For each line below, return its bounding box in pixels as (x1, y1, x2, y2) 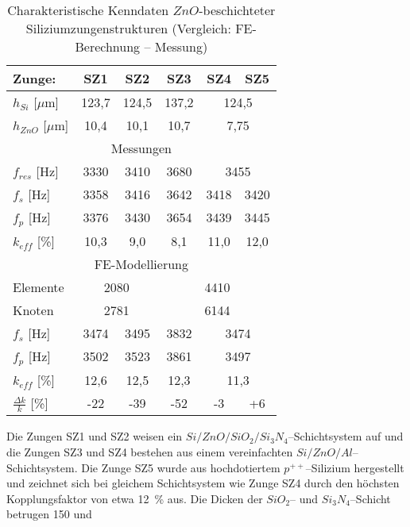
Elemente (13, 277, 64, 296)
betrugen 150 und (6, 506, 92, 522)
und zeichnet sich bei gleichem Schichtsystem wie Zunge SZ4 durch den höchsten (6, 475, 400, 491)
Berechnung (75, 37, 141, 56)
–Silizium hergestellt (305, 459, 404, 475)
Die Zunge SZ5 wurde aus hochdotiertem (81, 459, 280, 475)
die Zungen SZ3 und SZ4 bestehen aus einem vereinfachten (6, 443, 293, 460)
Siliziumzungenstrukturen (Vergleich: (25, 19, 231, 37)
